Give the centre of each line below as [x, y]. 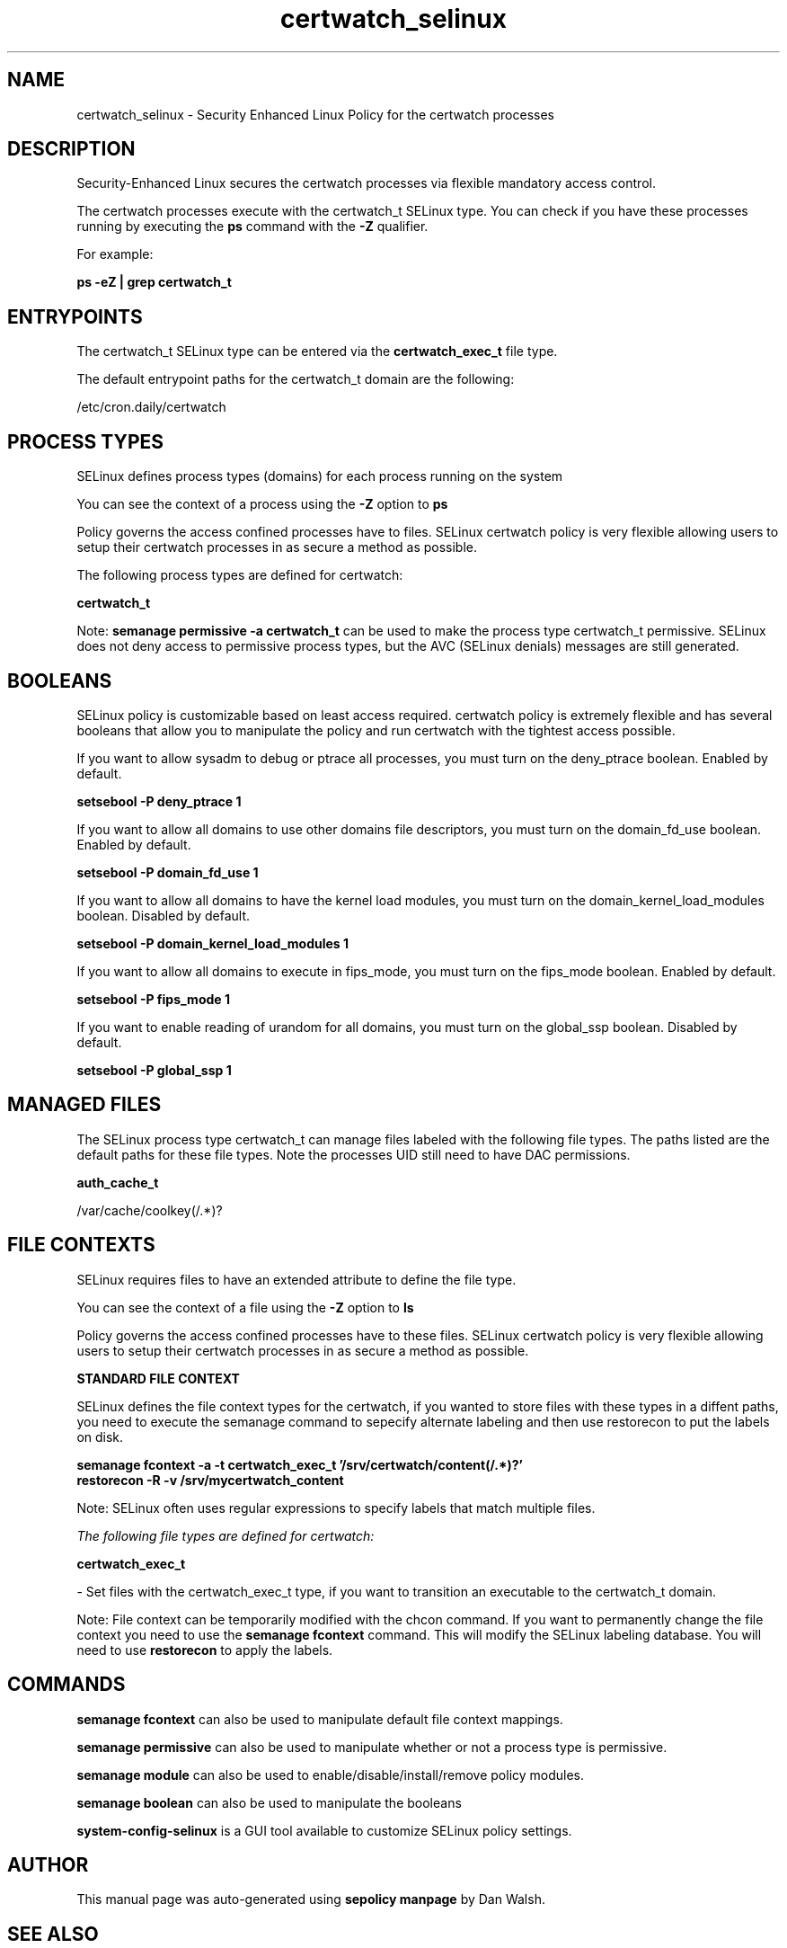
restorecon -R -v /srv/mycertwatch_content [210, 1480]
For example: [115, 254]
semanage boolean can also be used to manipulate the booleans [269, 1802]
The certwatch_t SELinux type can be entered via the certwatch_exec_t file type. [317, 351]
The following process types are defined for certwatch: [240, 575]
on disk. [100, 1437]
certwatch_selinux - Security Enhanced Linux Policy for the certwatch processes [315, 114]
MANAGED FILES [84, 1105]
